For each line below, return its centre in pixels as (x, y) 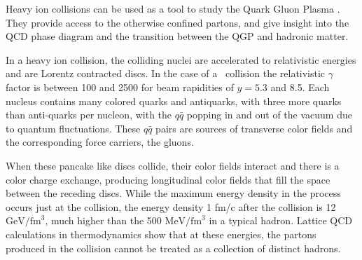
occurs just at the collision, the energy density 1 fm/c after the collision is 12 (171, 206)
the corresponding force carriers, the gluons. (100, 142)
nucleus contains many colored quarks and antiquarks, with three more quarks (174, 101)
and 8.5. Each (300, 87)
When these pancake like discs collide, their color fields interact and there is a (173, 165)
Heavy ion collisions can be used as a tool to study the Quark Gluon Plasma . (173, 8)
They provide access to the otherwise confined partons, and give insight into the (177, 22)
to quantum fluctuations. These (73, 128)
